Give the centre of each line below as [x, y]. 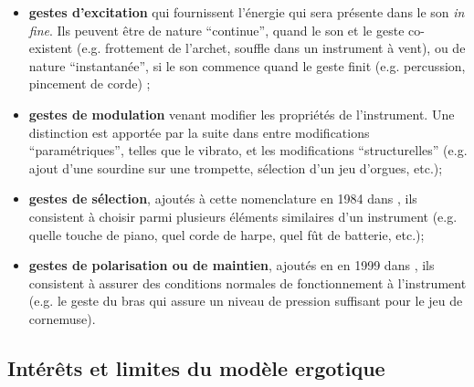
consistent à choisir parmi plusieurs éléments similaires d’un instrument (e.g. [243, 216]
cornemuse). [62, 318]
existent [51, 48]
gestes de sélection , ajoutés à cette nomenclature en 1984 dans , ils [223, 199]
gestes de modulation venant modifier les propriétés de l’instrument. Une [242, 114]
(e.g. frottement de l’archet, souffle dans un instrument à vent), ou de [271, 48]
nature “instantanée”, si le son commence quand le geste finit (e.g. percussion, [247, 65]
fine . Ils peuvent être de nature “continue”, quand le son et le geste [216, 30]
